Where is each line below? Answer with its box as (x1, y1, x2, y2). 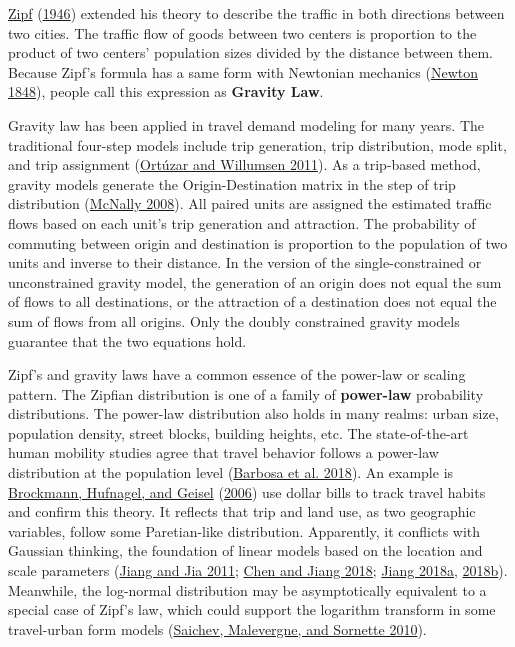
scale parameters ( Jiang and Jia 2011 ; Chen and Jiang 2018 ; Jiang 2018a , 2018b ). (8, 560, 508, 581)
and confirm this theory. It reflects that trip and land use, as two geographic (8, 501, 476, 522)
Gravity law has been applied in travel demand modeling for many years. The (8, 114, 485, 135)
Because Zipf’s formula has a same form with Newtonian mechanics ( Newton (8, 61, 479, 82)
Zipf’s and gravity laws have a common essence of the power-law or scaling (8, 364, 466, 385)
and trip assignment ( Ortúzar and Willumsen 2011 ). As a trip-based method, (8, 154, 481, 175)
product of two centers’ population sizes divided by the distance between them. (8, 42, 493, 63)
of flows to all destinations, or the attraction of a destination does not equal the (8, 291, 497, 312)
